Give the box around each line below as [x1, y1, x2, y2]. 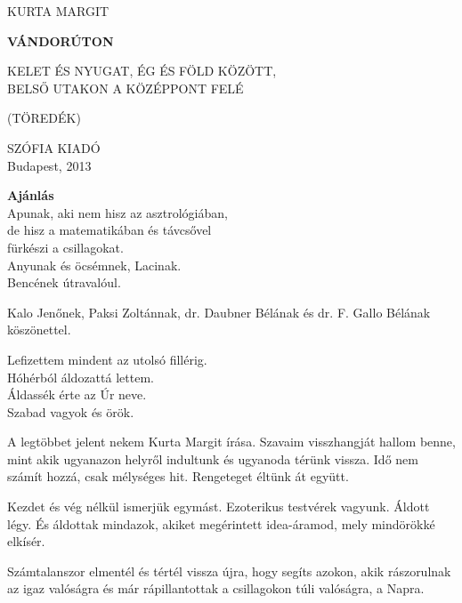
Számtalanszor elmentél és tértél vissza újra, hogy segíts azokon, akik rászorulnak [7, 561, 451, 580]
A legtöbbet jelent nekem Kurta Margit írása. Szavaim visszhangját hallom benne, [7, 432, 456, 451]
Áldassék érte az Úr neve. [7, 385, 147, 404]
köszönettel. [7, 320, 71, 339]
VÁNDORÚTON [7, 31, 114, 50]
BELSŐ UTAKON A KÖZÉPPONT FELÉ [7, 78, 244, 97]
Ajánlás [7, 186, 54, 205]
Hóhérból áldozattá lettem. [7, 367, 154, 386]
